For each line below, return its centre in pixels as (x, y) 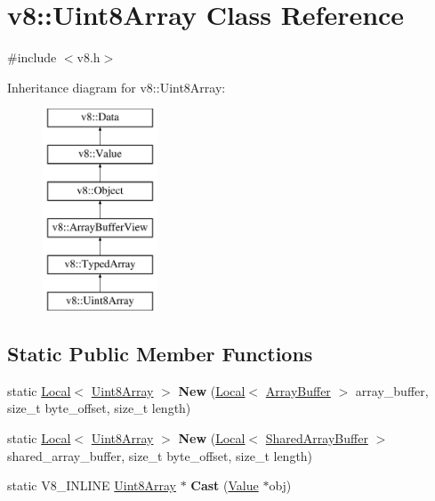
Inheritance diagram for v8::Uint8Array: (117, 87)
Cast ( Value (225, 485)
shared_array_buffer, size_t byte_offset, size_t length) (160, 455)
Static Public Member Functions (160, 354)
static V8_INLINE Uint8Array (92, 485)
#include (32, 57)
